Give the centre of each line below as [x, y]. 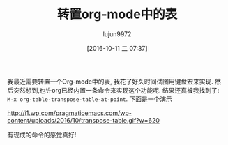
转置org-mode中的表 [117, 14]
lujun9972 [117, 34]
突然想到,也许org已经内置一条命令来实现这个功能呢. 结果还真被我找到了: [116, 90]
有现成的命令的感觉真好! [42, 135]
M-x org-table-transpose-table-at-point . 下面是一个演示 [90, 99]
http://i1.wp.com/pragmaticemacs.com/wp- [70, 113]
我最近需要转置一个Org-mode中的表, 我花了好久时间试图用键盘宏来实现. [111, 82]
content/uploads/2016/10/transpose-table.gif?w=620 [84, 120]
